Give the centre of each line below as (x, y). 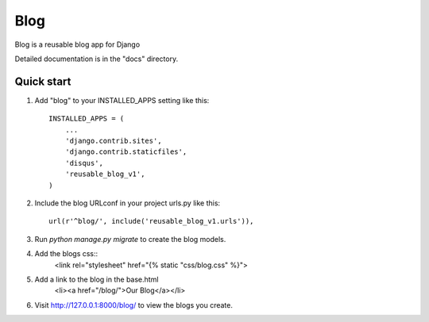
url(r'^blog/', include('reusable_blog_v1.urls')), (151, 221)
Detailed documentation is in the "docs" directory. (97, 59)
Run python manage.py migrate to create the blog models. (130, 239)
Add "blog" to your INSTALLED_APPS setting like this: (122, 100)
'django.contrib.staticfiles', (126, 152)
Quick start (43, 81)
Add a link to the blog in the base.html (97, 279)
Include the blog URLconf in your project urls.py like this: (128, 203)
